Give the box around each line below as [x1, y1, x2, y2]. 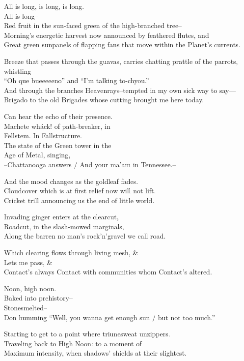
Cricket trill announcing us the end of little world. [4, 195, 155, 205]
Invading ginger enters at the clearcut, [4, 211, 119, 222]
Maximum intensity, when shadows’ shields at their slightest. [4, 348, 187, 358]
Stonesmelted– [4, 302, 47, 313]
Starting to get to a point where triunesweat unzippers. [4, 329, 170, 339]
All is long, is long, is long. [4, 1, 84, 11]
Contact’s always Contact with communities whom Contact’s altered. [4, 267, 212, 277]
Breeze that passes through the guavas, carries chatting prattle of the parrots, [4, 56, 238, 66]
